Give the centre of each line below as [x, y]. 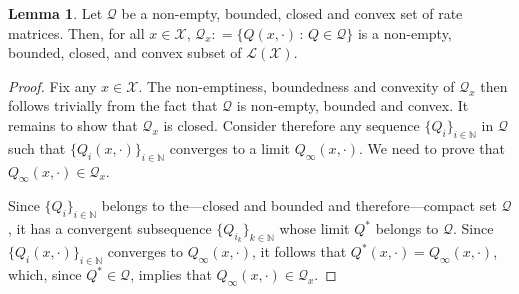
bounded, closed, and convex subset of [125, 52]
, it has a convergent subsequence [110, 228]
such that [37, 147]
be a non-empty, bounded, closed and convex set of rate [292, 13]
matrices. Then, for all [76, 32]
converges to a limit [230, 147]
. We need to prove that [432, 147]
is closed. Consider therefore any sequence [291, 124]
